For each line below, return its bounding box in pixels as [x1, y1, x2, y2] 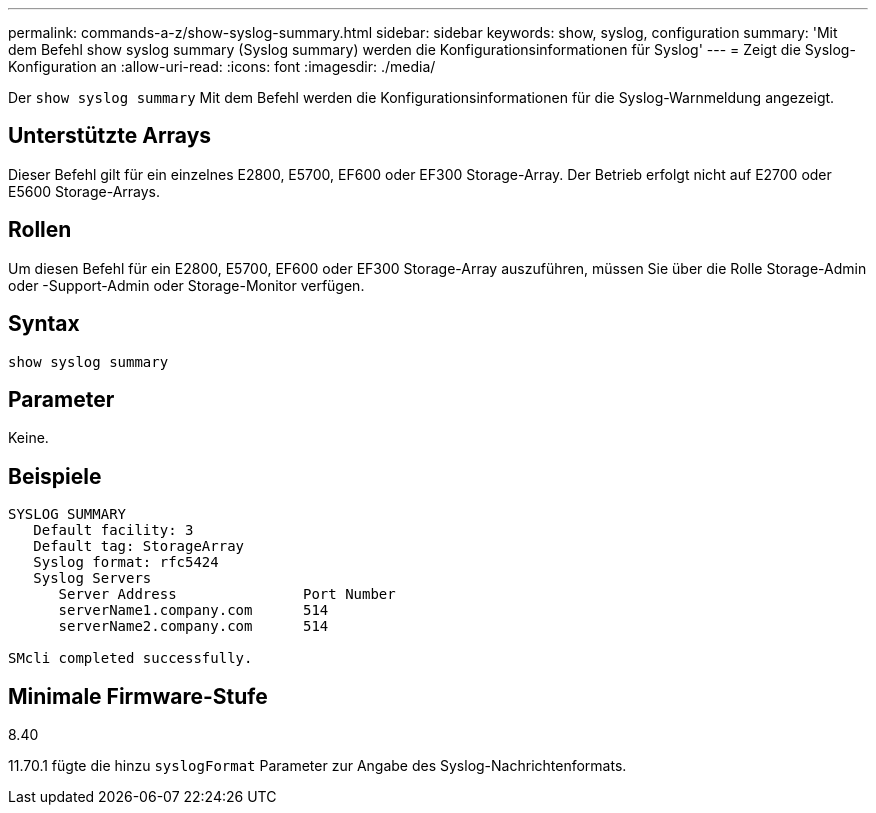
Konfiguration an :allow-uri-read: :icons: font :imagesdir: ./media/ [8, 58, 436, 75]
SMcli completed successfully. [8, 650, 253, 667]
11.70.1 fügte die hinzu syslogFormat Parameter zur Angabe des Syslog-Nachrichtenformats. [8, 757, 627, 775]
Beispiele [8, 463, 102, 489]
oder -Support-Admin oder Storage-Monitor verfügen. [8, 276, 365, 294]
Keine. [8, 429, 49, 447]
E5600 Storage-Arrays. [8, 182, 161, 200]
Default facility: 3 [33, 522, 194, 539]
